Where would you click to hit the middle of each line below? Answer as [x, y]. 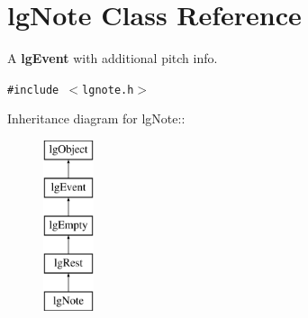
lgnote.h [108, 90]
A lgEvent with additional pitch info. [113, 58]
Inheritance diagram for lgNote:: [96, 118]
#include [33, 90]
